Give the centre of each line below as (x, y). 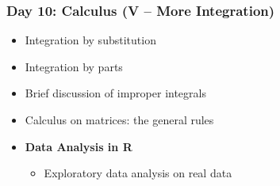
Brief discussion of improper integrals (115, 93)
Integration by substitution (90, 40)
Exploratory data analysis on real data (138, 173)
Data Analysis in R (79, 146)
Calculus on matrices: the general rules (119, 120)
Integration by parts (74, 66)
